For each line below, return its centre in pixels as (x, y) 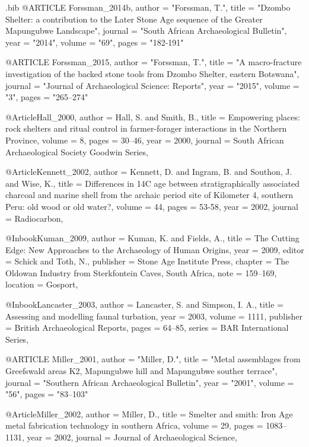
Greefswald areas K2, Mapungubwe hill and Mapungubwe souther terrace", (141, 371)
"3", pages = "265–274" (47, 97)
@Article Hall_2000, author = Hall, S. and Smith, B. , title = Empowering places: (153, 116)
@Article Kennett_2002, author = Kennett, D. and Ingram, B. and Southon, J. (149, 172)
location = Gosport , (42, 284)
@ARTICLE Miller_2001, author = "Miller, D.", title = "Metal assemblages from (153, 359)
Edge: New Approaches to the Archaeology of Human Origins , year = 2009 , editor (155, 249)
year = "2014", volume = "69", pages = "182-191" (95, 42)
